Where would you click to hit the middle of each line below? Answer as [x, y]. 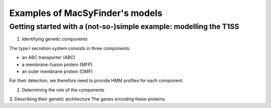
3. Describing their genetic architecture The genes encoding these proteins [87, 99]
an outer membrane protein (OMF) [57, 71]
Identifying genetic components [55, 39]
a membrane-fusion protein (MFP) [57, 64]
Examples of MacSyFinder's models [86, 13]
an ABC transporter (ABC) [48, 57]
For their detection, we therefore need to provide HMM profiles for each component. [97, 80]
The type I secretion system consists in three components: [70, 48]
